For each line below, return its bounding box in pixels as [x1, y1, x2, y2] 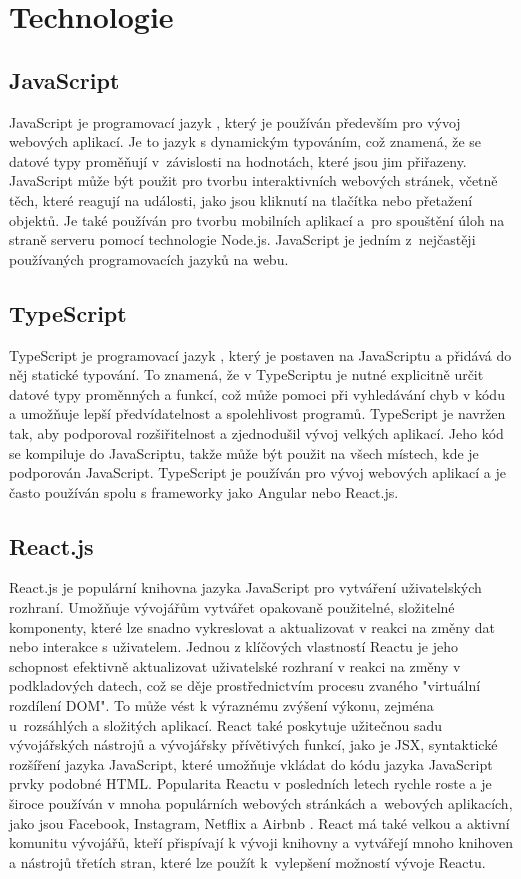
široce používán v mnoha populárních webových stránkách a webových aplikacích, [9, 793, 513, 814]
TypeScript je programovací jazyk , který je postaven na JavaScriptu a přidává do [9, 344, 512, 365]
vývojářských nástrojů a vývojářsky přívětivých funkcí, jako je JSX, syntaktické [9, 734, 498, 755]
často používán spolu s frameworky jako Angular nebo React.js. [9, 481, 399, 502]
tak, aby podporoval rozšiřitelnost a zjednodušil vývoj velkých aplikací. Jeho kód [9, 422, 504, 443]
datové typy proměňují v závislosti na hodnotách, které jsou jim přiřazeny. [9, 150, 467, 171]
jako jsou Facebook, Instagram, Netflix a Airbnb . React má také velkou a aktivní [9, 812, 510, 833]
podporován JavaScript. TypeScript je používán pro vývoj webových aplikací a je [9, 462, 507, 483]
